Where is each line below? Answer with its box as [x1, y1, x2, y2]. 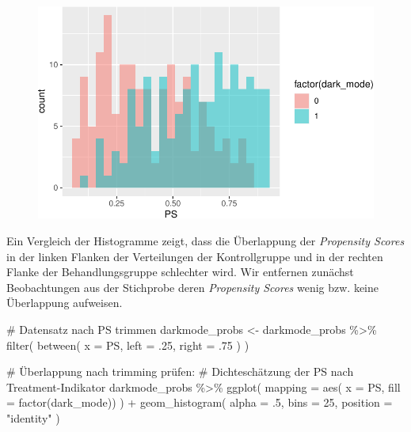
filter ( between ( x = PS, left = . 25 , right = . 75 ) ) [6, 336, 249, 353]
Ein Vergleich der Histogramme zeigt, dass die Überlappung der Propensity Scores [6, 232, 405, 248]
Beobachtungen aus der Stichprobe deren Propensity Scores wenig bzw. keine [6, 279, 379, 295]
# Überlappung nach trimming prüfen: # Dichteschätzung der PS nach [6, 363, 354, 380]
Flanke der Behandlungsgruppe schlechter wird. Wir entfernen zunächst [6, 263, 354, 280]
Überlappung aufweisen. [6, 294, 123, 311]
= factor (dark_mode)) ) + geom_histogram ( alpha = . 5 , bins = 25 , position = [6, 394, 393, 411]
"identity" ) [6, 409, 60, 426]
